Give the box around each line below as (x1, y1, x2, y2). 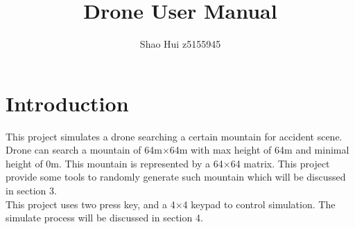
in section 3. (6, 183, 57, 198)
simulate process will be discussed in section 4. (6, 210, 203, 225)
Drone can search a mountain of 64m (6, 143, 162, 157)
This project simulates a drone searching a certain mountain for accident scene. (6, 129, 343, 143)
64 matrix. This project (230, 156, 330, 170)
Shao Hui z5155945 (139, 37, 221, 51)
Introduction (6, 89, 129, 117)
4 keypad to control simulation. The (182, 196, 336, 211)
